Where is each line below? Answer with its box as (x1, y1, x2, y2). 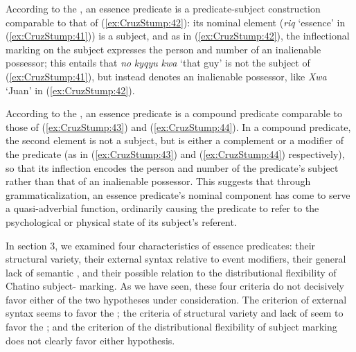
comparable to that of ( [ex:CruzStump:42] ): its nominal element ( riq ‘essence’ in (6, 15, 346, 29)
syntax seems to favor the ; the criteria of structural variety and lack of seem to (6, 306, 344, 320)
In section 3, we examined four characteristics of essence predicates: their (6, 238, 316, 252)
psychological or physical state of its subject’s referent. (6, 214, 237, 229)
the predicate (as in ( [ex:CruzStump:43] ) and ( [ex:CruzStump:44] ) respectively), (6, 146, 345, 161)
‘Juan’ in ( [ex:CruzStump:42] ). (6, 82, 135, 97)
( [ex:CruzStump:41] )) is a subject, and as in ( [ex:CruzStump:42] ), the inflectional (6, 28, 350, 43)
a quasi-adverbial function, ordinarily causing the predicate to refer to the (6, 201, 319, 215)
